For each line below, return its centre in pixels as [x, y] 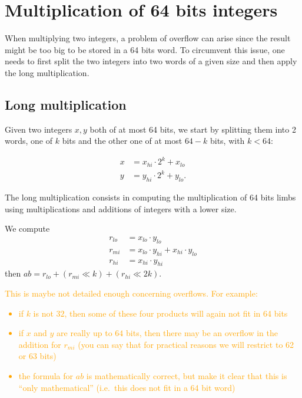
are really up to [84, 333]
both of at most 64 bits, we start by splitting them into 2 [193, 129]
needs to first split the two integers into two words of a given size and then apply [151, 61]
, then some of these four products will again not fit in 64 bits [176, 313]
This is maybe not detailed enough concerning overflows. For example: [131, 293]
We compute [27, 228]
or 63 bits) [37, 356]
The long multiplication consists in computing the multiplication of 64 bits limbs [150, 197]
